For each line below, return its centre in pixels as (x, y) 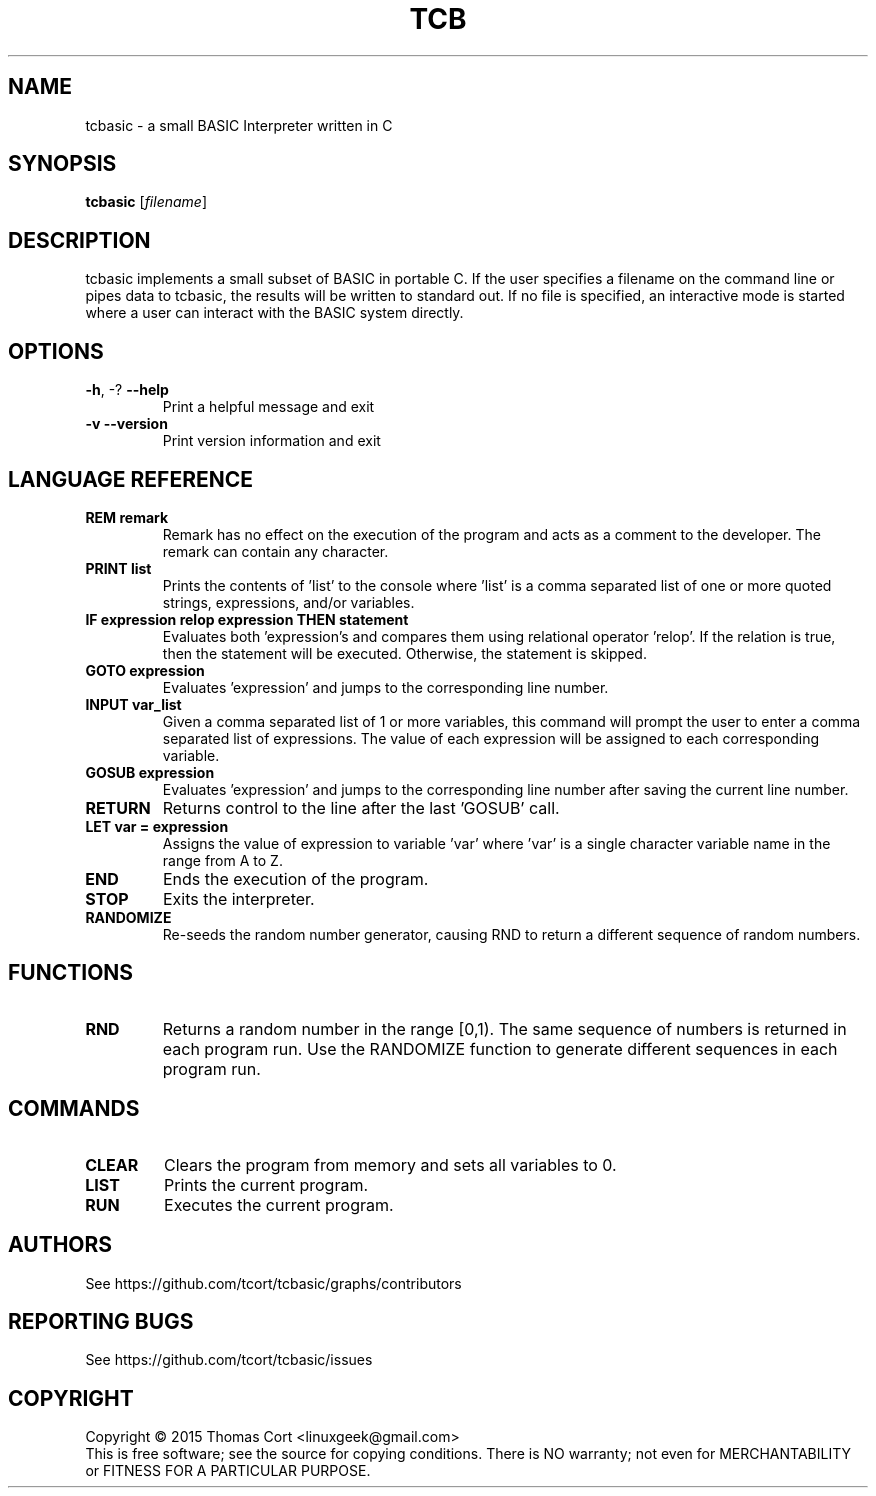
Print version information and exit (271, 441)
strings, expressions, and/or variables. (288, 602)
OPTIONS (56, 351)
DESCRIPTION (79, 240)
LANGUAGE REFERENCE (131, 479)
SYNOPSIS (62, 164)
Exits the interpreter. (238, 898)
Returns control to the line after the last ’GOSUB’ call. (361, 807)
